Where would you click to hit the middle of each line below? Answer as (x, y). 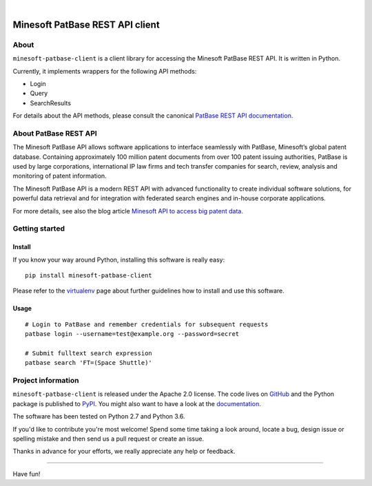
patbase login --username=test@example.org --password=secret (132, 334)
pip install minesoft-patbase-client (89, 275)
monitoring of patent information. (60, 176)
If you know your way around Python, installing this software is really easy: (119, 260)
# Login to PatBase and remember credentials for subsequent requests (147, 324)
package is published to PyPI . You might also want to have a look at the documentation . (137, 403)
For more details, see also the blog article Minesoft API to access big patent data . (128, 211)
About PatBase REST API (55, 133)
